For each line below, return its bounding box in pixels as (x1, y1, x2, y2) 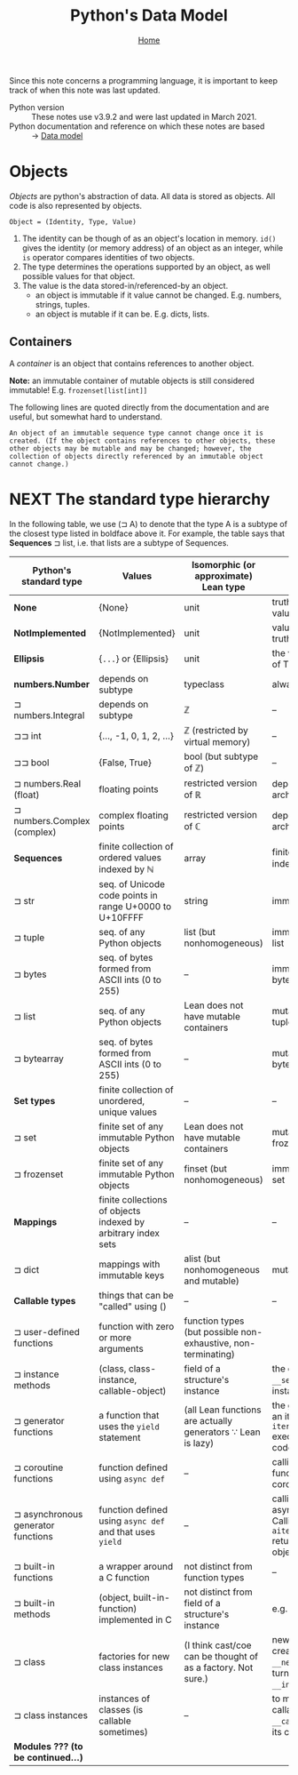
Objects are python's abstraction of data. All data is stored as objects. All (9, 190, 276, 201)
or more (98, 1331, 132, 1343)
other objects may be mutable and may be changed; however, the (9, 444, 252, 453)
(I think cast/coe (184, 1639, 252, 1651)
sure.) (184, 1672, 208, 1684)
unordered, (98, 1094, 145, 1107)
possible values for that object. (21, 270, 136, 281)
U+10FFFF (98, 911, 145, 923)
